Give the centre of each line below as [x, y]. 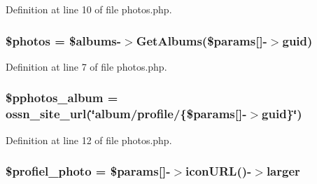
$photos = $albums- [64, 40]
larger [283, 171]
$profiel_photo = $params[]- [88, 171]
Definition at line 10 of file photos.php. [89, 9]
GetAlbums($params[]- [202, 40]
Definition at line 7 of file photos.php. [86, 66]
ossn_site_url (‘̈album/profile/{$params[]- [126, 114]
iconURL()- [219, 171]
